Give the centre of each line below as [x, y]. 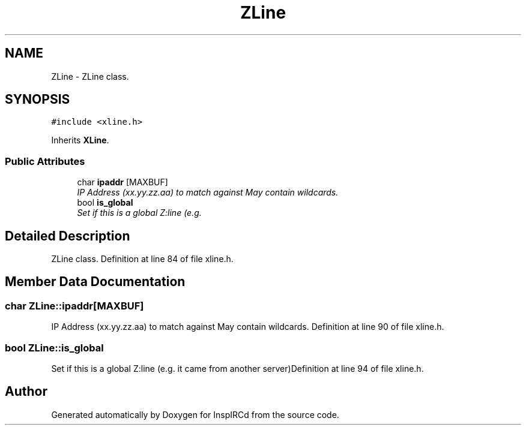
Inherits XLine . [80, 140]
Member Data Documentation [95, 282]
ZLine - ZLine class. [90, 76]
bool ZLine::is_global [54, 348]
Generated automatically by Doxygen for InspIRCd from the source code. [195, 414]
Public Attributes [45, 161]
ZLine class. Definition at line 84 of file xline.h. [142, 259]
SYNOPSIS [38, 100]
